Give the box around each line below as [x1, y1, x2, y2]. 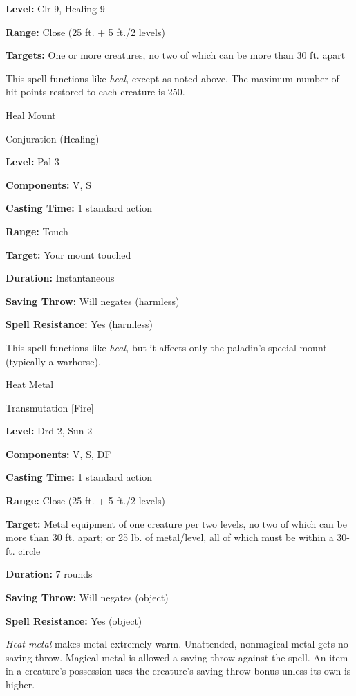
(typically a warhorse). [6, 354, 101, 368]
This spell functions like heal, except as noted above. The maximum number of [6, 71, 339, 85]
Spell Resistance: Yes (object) [6, 613, 142, 628]
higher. [6, 677, 35, 691]
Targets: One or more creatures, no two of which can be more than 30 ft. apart [6, 48, 346, 62]
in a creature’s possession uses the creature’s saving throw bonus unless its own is [6, 663, 351, 678]
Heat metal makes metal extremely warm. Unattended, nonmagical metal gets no [6, 637, 348, 651]
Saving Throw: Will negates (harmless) [6, 293, 180, 308]
